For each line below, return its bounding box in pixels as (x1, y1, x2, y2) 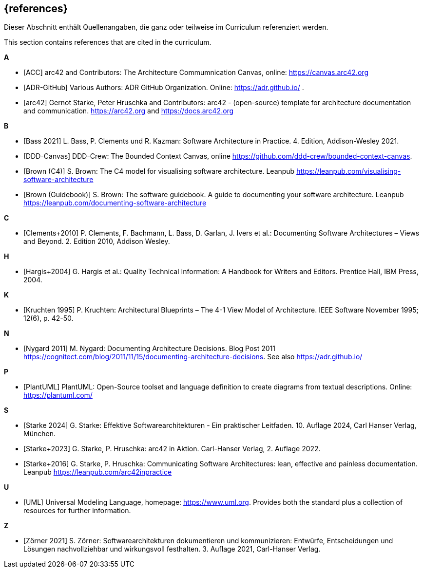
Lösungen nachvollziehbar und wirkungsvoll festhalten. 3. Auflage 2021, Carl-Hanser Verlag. (23, 545, 321, 554)
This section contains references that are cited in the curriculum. (4, 38, 211, 47)
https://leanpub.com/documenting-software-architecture (23, 199, 207, 207)
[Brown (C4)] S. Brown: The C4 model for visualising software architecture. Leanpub (23, 167, 295, 176)
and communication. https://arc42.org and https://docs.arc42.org (23, 107, 234, 115)
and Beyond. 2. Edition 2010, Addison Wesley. (23, 237, 170, 246)
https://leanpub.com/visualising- (296, 167, 401, 176)
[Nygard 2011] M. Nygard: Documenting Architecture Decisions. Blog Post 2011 (23, 344, 276, 353)
